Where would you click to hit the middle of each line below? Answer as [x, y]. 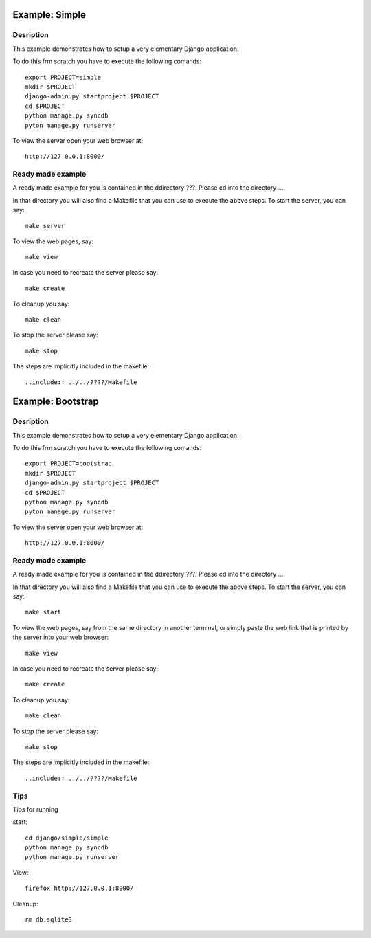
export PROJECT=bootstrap [69, 464]
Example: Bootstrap [56, 402]
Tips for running [35, 809]
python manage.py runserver [72, 857]
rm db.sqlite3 [48, 920]
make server [45, 226]
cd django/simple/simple [67, 838]
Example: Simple [49, 15]
